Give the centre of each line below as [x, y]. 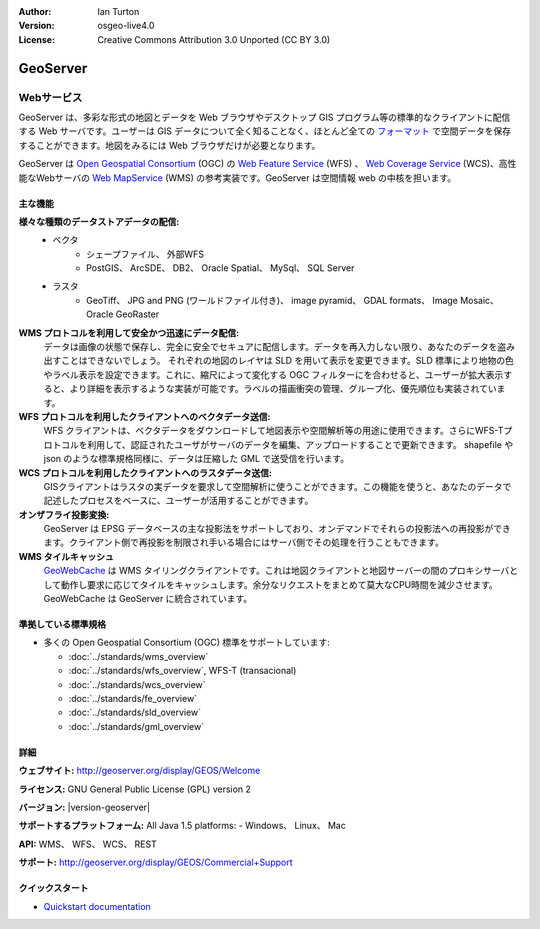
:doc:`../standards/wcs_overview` [137, 684]
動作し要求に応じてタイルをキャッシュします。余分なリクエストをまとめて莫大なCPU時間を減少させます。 [279, 584]
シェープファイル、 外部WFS [145, 254]
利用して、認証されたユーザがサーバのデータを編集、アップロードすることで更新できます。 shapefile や [300, 444]
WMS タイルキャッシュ [66, 556]
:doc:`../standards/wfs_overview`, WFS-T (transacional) [182, 671]
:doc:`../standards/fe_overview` [133, 698]
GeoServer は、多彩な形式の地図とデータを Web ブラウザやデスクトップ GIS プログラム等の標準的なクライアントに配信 [264, 117]
